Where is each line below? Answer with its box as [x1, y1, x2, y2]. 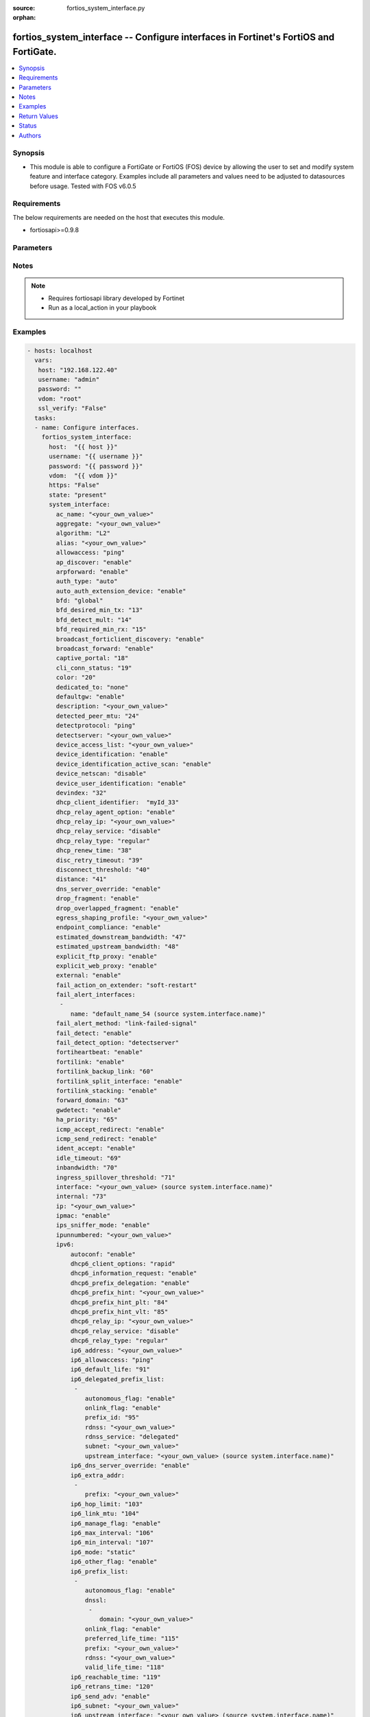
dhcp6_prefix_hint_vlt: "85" [70, 1308, 169, 1315]
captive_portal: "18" [56, 655, 129, 662]
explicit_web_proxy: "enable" [56, 962, 158, 970]
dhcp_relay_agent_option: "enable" [56, 808, 176, 816]
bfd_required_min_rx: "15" [56, 626, 147, 633]
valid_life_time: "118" [84, 1663, 164, 1672]
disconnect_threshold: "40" [56, 866, 151, 874]
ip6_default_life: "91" [70, 1365, 151, 1374]
